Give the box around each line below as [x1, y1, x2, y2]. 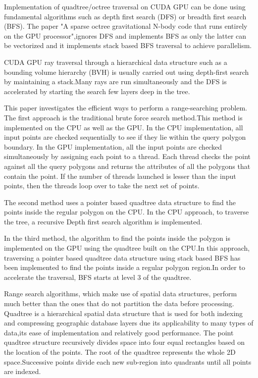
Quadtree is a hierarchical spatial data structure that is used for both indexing [4, 308, 243, 318]
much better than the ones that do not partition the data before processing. [4, 298, 234, 309]
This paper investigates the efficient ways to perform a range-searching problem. [4, 103, 247, 113]
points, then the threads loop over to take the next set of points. [4, 180, 200, 191]
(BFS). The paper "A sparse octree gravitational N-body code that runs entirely [4, 21, 248, 31]
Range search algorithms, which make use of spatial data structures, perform [4, 288, 237, 299]
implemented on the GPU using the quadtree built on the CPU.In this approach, [4, 243, 250, 253]
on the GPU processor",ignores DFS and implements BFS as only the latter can [4, 30, 247, 41]
